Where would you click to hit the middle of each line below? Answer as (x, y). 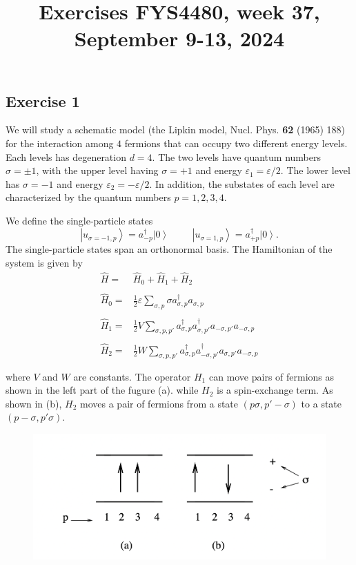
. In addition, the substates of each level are (242, 183)
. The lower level (315, 170)
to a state (322, 403)
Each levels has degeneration (66, 156)
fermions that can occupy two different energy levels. (236, 143)
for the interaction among (60, 143)
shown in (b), (34, 403)
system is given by (44, 262)
